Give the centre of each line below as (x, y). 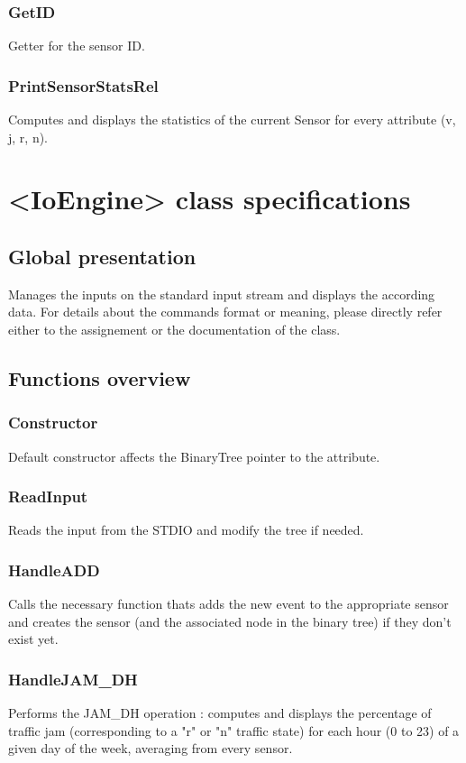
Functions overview (100, 377)
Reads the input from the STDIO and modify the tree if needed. (186, 530)
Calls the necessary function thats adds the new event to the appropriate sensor (228, 604)
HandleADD (54, 570)
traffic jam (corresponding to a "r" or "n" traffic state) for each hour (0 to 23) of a (234, 730)
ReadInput (48, 496)
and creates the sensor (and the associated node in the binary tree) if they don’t (230, 621)
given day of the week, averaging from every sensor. (151, 748)
